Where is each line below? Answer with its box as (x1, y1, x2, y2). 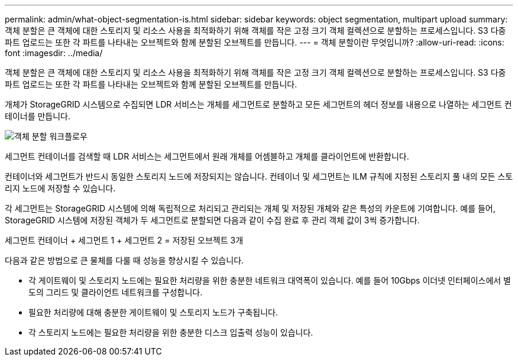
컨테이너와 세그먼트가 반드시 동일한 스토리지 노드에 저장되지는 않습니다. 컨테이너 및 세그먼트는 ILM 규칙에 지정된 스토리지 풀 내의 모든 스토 (5, 171, 513, 181)
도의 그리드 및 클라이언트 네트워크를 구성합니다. (28, 287, 203, 297)
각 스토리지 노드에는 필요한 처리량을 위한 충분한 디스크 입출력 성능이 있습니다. (28, 327, 313, 337)
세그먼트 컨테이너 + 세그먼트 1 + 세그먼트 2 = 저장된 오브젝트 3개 (5, 235, 244, 245)
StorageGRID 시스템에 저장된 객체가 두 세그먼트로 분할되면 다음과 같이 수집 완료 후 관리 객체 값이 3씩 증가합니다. (5, 215, 420, 225)
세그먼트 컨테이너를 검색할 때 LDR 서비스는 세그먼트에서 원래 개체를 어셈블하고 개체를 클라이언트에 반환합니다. (5, 151, 409, 161)
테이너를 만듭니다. (5, 111, 71, 121)
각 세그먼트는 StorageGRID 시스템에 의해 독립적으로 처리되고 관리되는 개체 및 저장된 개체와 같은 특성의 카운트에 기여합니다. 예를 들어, (5, 203, 496, 213)
